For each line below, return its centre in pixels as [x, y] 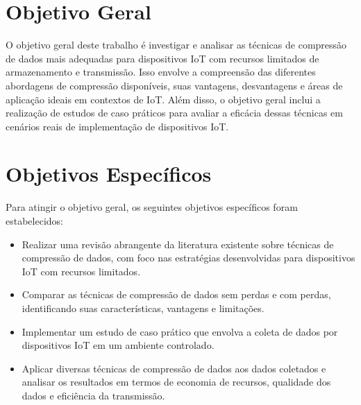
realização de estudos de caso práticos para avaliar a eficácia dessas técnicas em [174, 113]
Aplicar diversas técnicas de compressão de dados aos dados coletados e [174, 368]
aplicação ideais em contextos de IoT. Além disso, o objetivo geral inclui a [163, 99]
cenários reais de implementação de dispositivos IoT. [117, 126]
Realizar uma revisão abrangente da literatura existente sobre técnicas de [178, 244]
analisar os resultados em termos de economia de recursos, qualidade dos [176, 382]
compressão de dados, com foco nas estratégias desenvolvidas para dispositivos [188, 258]
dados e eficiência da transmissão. [93, 395]
